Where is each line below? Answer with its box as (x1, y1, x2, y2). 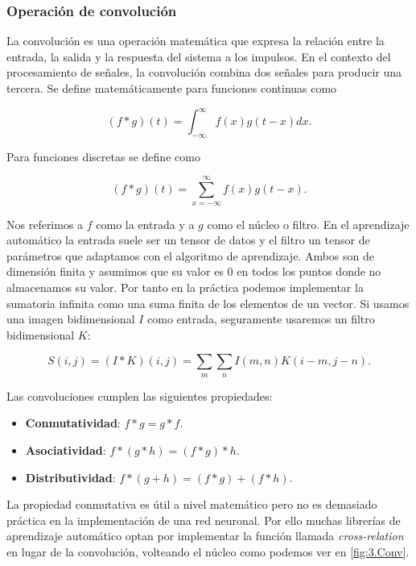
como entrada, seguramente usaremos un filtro (147, 310, 375, 327)
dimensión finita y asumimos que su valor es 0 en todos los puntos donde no (6, 263, 381, 280)
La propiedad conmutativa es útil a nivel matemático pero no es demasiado (6, 496, 377, 513)
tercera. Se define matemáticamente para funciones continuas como (6, 80, 337, 96)
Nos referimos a (6, 215, 84, 232)
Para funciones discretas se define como (6, 148, 200, 164)
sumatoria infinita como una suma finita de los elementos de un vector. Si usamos (6, 294, 410, 311)
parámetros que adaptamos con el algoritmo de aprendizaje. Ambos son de (6, 247, 375, 264)
